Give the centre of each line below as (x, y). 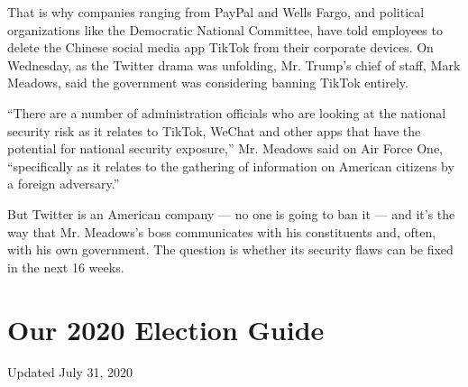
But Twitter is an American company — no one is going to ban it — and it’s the (231, 213)
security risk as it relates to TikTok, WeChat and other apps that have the (214, 130)
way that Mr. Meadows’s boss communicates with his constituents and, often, (222, 231)
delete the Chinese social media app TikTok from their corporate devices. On (220, 47)
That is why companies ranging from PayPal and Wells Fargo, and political (216, 12)
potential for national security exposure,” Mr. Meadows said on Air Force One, (225, 148)
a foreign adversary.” (64, 184)
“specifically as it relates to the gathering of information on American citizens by (231, 166)
